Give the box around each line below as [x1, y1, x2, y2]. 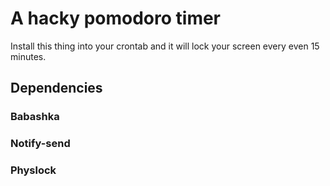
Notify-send [10, 137, 71, 151]
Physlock [10, 163, 57, 177]
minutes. [10, 50, 47, 62]
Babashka [10, 110, 60, 124]
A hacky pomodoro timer [10, 7, 222, 30]
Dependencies [10, 80, 103, 97]
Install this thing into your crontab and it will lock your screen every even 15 [10, 40, 320, 52]
